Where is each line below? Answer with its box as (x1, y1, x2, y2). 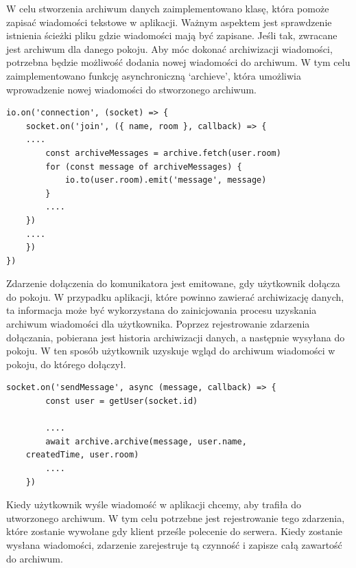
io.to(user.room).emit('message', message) (64, 175, 267, 185)
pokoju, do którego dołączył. (6, 356, 126, 371)
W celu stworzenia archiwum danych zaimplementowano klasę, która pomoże (6, 1, 329, 15)
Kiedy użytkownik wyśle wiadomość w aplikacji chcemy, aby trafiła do (6, 497, 301, 512)
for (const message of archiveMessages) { (45, 161, 242, 172)
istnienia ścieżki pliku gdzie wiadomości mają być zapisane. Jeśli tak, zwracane (6, 28, 337, 43)
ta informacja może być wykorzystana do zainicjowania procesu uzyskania (6, 303, 317, 317)
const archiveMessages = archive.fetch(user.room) (45, 148, 281, 158)
